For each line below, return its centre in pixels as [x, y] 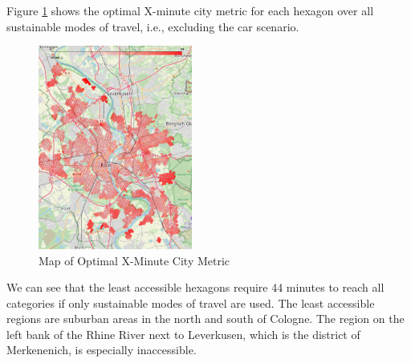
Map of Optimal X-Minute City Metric [134, 260]
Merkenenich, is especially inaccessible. [102, 350]
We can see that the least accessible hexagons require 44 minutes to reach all [195, 287]
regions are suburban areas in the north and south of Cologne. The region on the [205, 319]
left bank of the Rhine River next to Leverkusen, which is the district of [183, 334]
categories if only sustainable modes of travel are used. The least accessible [191, 302]
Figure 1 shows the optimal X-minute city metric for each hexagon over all [190, 10]
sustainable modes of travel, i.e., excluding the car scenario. [153, 26]
